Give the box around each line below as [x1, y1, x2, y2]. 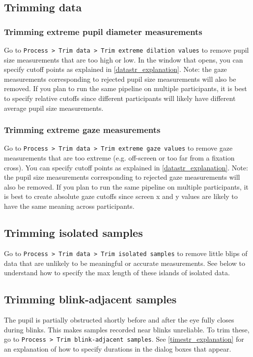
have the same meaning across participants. [4, 201, 135, 211]
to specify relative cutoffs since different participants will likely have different [4, 93, 236, 103]
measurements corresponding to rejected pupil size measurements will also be [4, 73, 236, 84]
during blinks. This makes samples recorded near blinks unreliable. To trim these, [4, 324, 250, 334]
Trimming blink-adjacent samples [4, 292, 177, 307]
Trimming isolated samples [4, 225, 143, 240]
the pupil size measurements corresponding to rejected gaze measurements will [4, 172, 240, 182]
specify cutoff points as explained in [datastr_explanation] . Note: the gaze [4, 64, 227, 74]
